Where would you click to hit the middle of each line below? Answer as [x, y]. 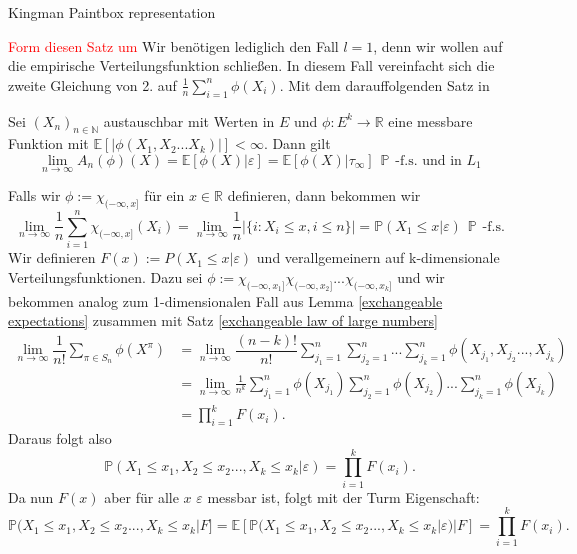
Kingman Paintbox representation [112, 12]
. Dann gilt [297, 143]
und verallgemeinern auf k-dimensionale [378, 257]
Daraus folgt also [60, 438]
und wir [421, 276]
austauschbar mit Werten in [189, 120]
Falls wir [34, 195]
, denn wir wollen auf [438, 45]
